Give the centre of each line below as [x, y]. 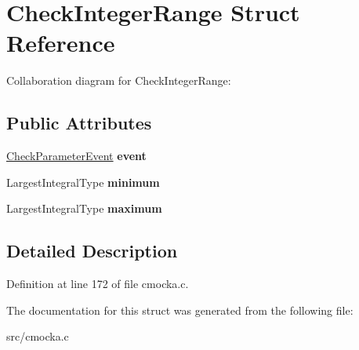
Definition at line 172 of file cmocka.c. [98, 284]
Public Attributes [79, 123]
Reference [61, 43]
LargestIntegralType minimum [83, 182]
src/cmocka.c [38, 336]
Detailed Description [92, 251]
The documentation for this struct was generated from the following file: [180, 310]
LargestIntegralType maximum [84, 208]
